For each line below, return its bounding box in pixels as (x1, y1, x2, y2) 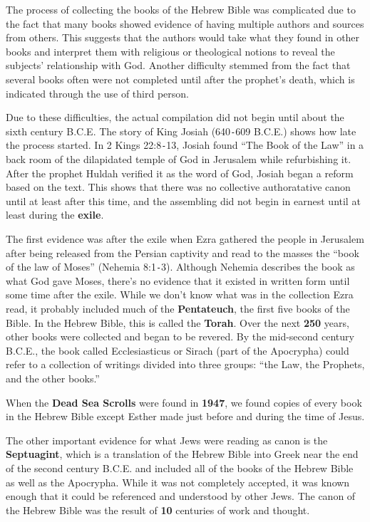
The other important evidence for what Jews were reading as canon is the (6, 432, 328, 447)
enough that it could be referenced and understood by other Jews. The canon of (6, 489, 356, 503)
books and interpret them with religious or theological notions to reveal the (6, 43, 335, 58)
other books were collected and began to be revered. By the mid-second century (6, 329, 354, 344)
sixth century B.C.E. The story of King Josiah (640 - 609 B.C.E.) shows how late (6, 123, 356, 138)
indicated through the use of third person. (6, 85, 189, 100)
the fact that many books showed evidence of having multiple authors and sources (6, 16, 364, 31)
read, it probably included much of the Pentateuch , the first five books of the (6, 301, 350, 316)
